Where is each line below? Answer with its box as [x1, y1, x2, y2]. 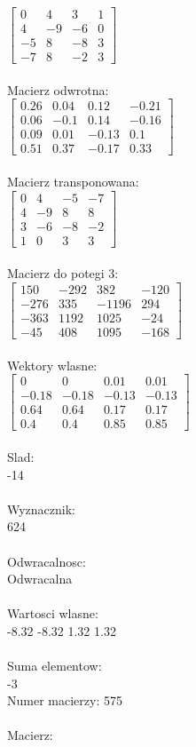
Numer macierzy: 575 [7, 691, 122, 710]
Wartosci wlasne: [7, 604, 98, 623]
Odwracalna [7, 569, 73, 588]
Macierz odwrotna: [7, 80, 109, 99]
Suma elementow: [7, 656, 102, 675]
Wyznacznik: [7, 499, 76, 518]
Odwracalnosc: [7, 552, 86, 570]
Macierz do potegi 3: [7, 264, 119, 282]
